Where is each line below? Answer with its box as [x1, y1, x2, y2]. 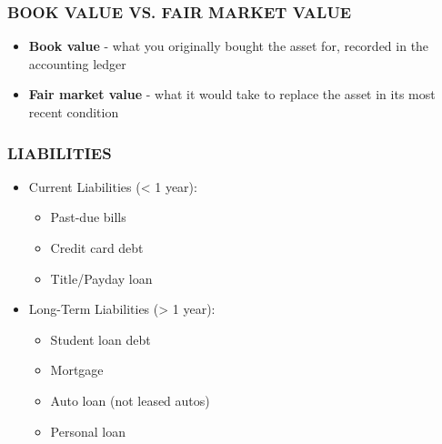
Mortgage [50, 360, 104, 379]
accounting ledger [28, 54, 126, 73]
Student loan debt [50, 329, 151, 348]
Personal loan [50, 421, 126, 440]
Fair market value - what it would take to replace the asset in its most [28, 85, 436, 104]
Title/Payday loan [50, 268, 153, 288]
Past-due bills [50, 207, 126, 227]
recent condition [28, 103, 119, 121]
